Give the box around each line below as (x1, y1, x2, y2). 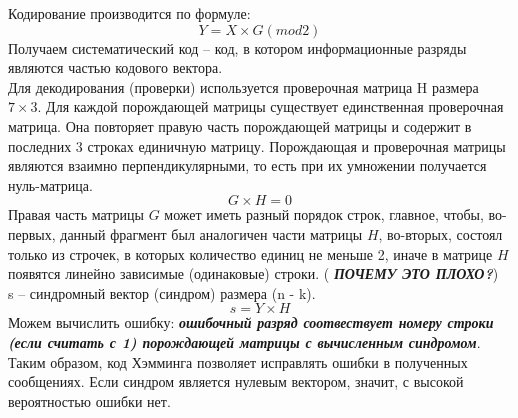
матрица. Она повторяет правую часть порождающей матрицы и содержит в (8, 115, 472, 136)
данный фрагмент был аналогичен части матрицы (60, 223, 363, 244)
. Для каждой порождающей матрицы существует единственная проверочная (37, 96, 504, 117)
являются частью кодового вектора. (8, 57, 223, 78)
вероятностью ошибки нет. (8, 390, 171, 411)
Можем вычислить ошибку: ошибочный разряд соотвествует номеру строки (8, 312, 494, 333)
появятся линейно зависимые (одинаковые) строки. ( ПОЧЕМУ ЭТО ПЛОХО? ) (8, 263, 499, 284)
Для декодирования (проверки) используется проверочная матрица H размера (8, 76, 479, 97)
